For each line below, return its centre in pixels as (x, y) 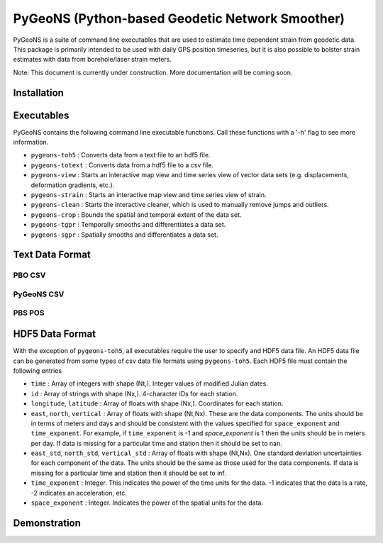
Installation (38, 93)
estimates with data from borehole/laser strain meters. (92, 60)
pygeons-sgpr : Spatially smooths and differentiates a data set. (124, 235)
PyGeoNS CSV (39, 294)
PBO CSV (29, 275)
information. (31, 142)
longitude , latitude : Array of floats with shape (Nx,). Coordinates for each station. (157, 403)
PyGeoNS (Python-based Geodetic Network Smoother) (179, 18)
